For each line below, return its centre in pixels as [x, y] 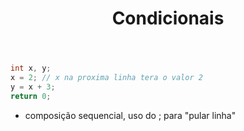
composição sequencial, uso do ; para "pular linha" [130, 115]
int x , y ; [31, 68]
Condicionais [168, 18]
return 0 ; [31, 96]
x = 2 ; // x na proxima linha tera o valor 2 [106, 78]
